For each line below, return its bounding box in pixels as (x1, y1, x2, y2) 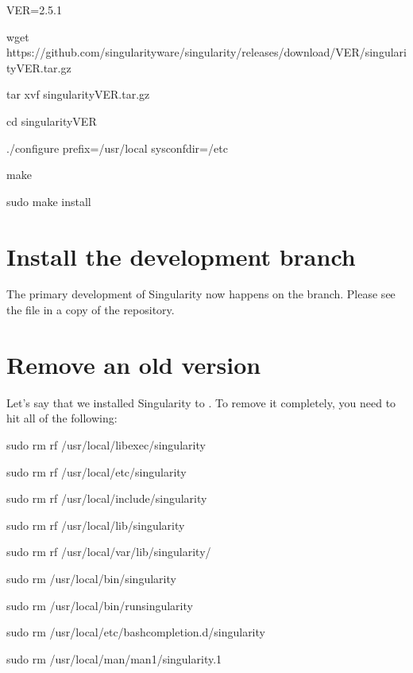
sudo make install (6, 193, 91, 209)
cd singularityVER (6, 112, 97, 129)
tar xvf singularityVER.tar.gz (6, 86, 150, 103)
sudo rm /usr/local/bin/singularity (6, 570, 176, 586)
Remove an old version (6, 348, 261, 380)
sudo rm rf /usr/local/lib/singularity (6, 516, 185, 533)
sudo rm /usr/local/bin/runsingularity (6, 597, 193, 613)
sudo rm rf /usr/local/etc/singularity (6, 463, 187, 480)
